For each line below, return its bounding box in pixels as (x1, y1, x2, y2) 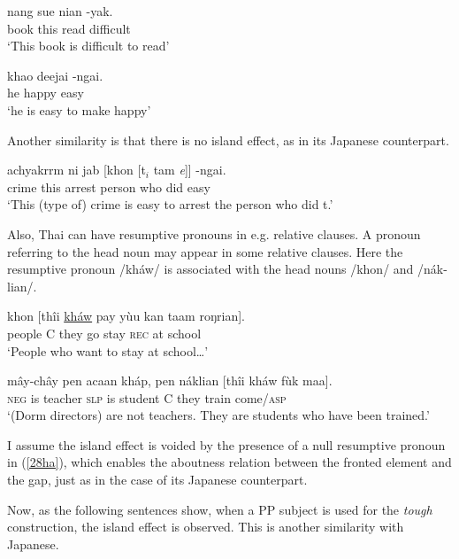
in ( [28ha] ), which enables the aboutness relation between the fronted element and (7, 453, 452, 471)
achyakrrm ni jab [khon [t (7, 160, 146, 179)
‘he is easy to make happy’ (7, 100, 151, 119)
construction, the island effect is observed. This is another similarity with (7, 517, 404, 536)
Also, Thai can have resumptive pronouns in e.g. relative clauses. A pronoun (7, 224, 421, 243)
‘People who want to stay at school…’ (7, 341, 209, 360)
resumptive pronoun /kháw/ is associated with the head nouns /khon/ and (7, 260, 414, 278)
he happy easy (7, 83, 84, 102)
